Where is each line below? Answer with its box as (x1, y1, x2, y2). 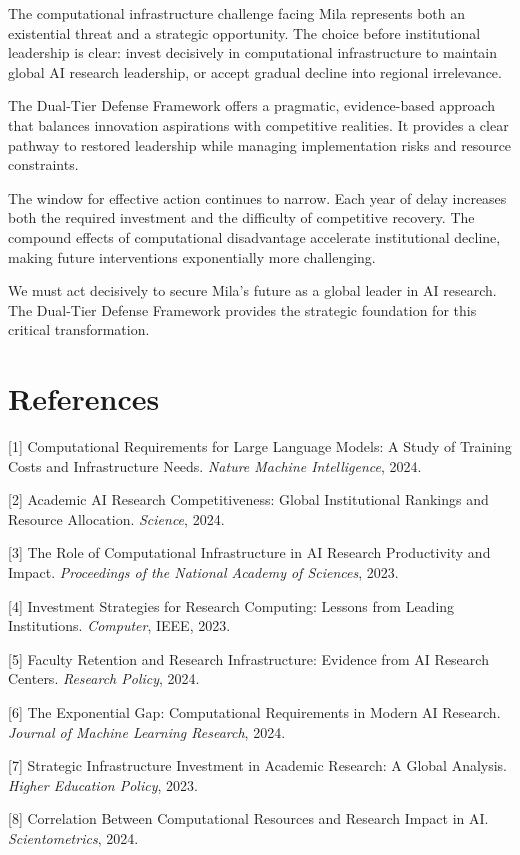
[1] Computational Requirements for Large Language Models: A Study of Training (8, 436, 512, 457)
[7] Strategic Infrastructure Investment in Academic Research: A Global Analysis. (8, 755, 508, 776)
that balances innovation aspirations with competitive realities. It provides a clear (8, 114, 509, 135)
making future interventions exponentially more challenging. (8, 246, 376, 267)
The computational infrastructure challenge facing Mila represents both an (8, 3, 466, 23)
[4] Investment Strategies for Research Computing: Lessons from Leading (8, 595, 455, 616)
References (8, 378, 160, 419)
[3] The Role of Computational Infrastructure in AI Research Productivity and (8, 542, 491, 563)
